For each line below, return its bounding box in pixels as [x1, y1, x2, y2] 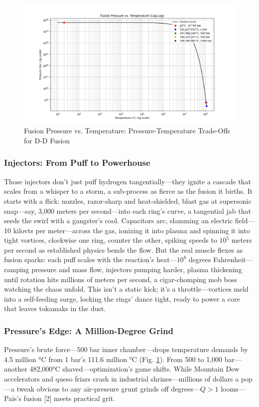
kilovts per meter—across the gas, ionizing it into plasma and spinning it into [13, 225, 250, 235]
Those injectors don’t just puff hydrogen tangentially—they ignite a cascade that [4, 176, 251, 186]
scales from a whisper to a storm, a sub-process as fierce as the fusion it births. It [4, 186, 253, 196]
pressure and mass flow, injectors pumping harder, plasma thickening [31, 264, 242, 275]
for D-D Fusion [24, 135, 70, 145]
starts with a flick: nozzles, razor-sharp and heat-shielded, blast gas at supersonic [4, 195, 252, 206]
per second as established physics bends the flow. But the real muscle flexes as [4, 244, 243, 255]
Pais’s [4, 393, 21, 404]
